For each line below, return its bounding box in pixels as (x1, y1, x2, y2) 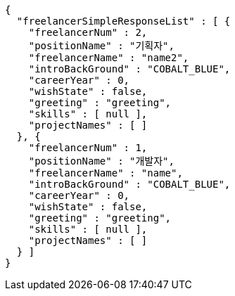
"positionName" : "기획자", (28, 40, 174, 51)
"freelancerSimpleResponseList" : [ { (16, 15, 231, 27)
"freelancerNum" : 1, (28, 142, 148, 153)
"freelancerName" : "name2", (28, 52, 189, 63)
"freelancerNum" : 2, (28, 27, 148, 38)
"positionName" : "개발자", (28, 155, 174, 167)
